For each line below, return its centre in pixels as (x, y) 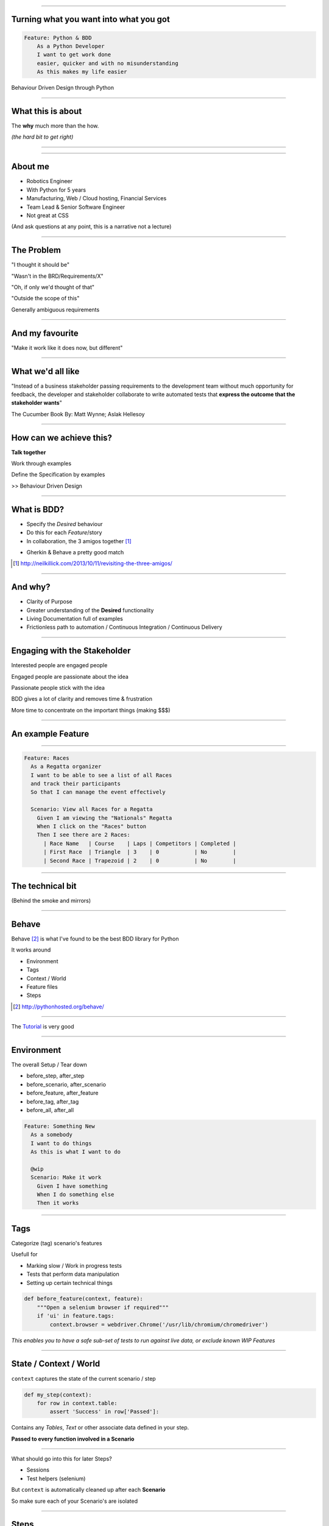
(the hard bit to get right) (42, 137)
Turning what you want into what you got (90, 19)
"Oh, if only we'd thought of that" (53, 287)
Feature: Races (47, 758)
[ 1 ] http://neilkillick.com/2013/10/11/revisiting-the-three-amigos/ (93, 563)
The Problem (36, 250)
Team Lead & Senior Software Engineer (76, 207)
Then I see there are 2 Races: (83, 835)
